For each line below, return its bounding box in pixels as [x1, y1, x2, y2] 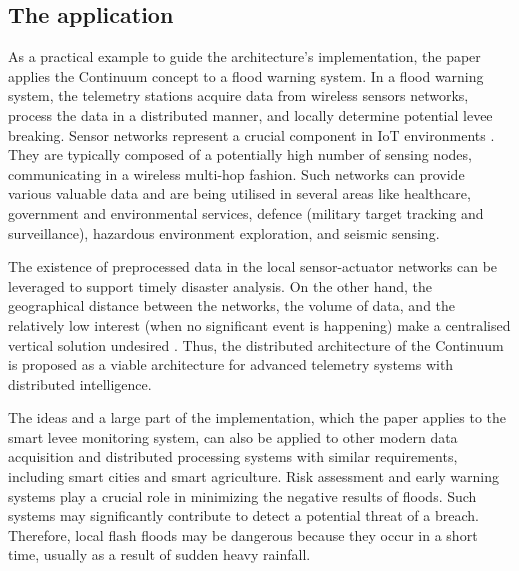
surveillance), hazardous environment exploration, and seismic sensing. [8, 222, 440, 243]
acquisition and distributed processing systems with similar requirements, [8, 446, 458, 467]
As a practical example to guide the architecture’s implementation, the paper [8, 46, 481, 67]
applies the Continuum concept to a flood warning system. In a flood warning [8, 65, 484, 86]
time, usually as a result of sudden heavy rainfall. [8, 544, 311, 565]
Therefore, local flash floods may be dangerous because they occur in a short [8, 524, 478, 545]
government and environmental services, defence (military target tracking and [8, 202, 484, 223]
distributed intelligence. [8, 373, 152, 394]
